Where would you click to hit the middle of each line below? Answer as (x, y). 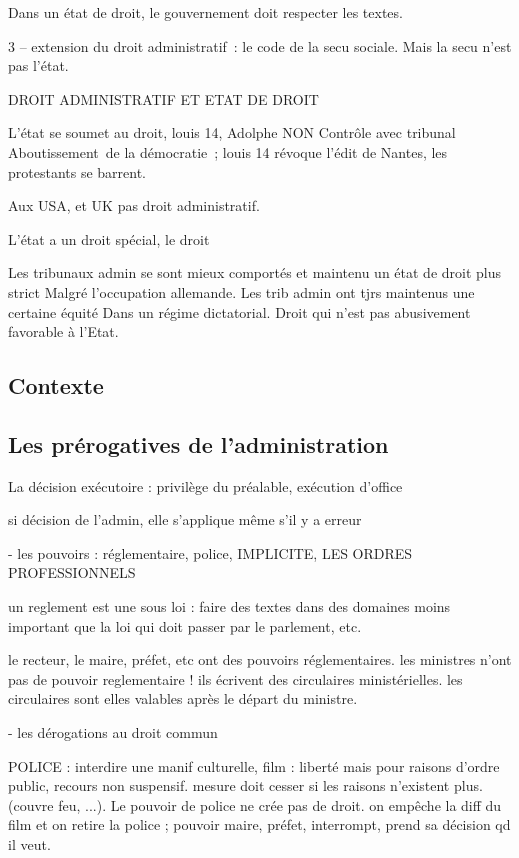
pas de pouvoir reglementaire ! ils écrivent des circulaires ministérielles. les (235, 678)
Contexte (56, 385)
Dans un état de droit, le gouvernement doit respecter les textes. (205, 12)
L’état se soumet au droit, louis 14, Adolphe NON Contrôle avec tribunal (232, 132)
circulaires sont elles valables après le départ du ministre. (183, 698)
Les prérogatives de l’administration (198, 443)
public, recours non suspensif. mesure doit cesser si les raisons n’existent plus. (245, 785)
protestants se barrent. (77, 171)
